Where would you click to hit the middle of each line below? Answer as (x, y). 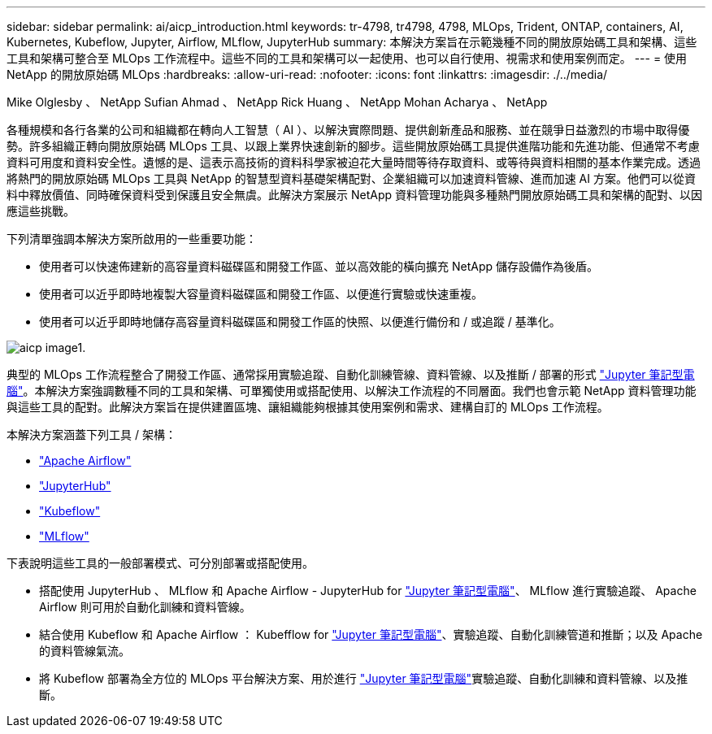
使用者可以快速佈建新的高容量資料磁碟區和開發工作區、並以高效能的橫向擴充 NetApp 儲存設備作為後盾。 (319, 266)
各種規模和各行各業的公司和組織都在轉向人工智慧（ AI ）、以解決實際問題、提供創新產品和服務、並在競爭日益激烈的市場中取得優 (348, 130)
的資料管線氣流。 (85, 651)
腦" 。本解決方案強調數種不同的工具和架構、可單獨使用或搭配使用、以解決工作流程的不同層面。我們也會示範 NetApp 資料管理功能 (352, 391)
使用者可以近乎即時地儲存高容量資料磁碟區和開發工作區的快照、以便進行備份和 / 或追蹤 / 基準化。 (300, 321)
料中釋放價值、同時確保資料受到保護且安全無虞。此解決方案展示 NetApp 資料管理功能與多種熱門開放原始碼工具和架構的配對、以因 (354, 195)
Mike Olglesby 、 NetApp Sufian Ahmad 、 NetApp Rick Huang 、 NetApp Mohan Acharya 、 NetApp (277, 102)
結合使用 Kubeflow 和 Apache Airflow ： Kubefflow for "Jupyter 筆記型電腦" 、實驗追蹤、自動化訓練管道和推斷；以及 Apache (371, 634)
